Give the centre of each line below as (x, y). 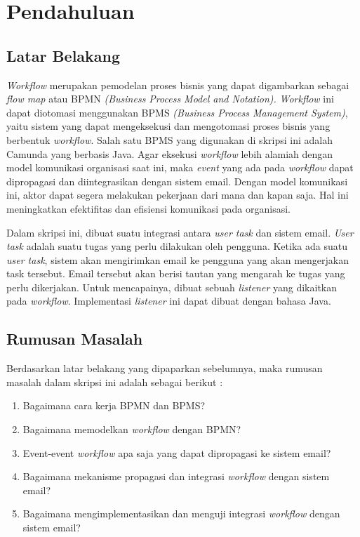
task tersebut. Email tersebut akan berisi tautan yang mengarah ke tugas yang (176, 273)
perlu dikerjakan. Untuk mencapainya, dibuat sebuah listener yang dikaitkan (172, 287)
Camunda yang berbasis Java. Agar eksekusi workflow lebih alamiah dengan (170, 153)
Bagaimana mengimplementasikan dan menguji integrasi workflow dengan (181, 513)
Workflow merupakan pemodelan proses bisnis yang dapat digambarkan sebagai (178, 85)
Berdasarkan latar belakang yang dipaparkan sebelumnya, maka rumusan (165, 368)
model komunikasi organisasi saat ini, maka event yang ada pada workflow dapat (180, 167)
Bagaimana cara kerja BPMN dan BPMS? (114, 405)
